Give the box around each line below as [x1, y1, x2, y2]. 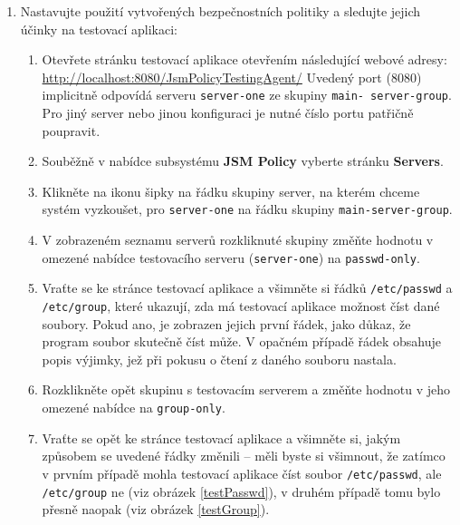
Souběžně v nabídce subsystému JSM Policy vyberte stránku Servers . [42, 151, 444, 170]
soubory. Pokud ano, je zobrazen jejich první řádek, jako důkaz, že [42, 314, 411, 333]
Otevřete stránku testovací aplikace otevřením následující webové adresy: [42, 50, 447, 69]
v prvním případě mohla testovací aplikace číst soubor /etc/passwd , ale [42, 463, 442, 482]
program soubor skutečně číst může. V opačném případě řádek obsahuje [42, 332, 441, 351]
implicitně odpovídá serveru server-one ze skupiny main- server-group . [42, 85, 452, 104]
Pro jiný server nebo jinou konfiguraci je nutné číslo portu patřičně [42, 103, 414, 122]
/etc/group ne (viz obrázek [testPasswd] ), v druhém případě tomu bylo [42, 481, 441, 501]
